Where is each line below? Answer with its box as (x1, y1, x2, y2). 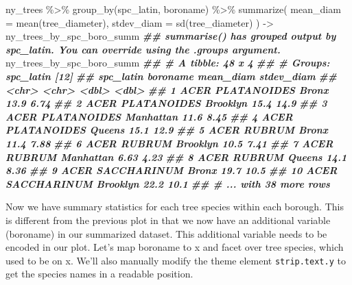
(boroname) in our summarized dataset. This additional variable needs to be (5, 226, 327, 240)
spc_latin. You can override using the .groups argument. (5, 42, 281, 56)
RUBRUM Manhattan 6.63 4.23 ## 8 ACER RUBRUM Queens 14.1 (5, 149, 347, 164)
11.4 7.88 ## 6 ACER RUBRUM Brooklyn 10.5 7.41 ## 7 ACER (5, 136, 333, 150)
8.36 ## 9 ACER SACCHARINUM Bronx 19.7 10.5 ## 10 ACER (5, 163, 338, 177)
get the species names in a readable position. (5, 267, 193, 281)
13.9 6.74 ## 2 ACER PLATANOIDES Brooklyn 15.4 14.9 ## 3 (5, 96, 327, 110)
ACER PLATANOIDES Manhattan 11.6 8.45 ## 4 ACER (5, 109, 293, 123)
